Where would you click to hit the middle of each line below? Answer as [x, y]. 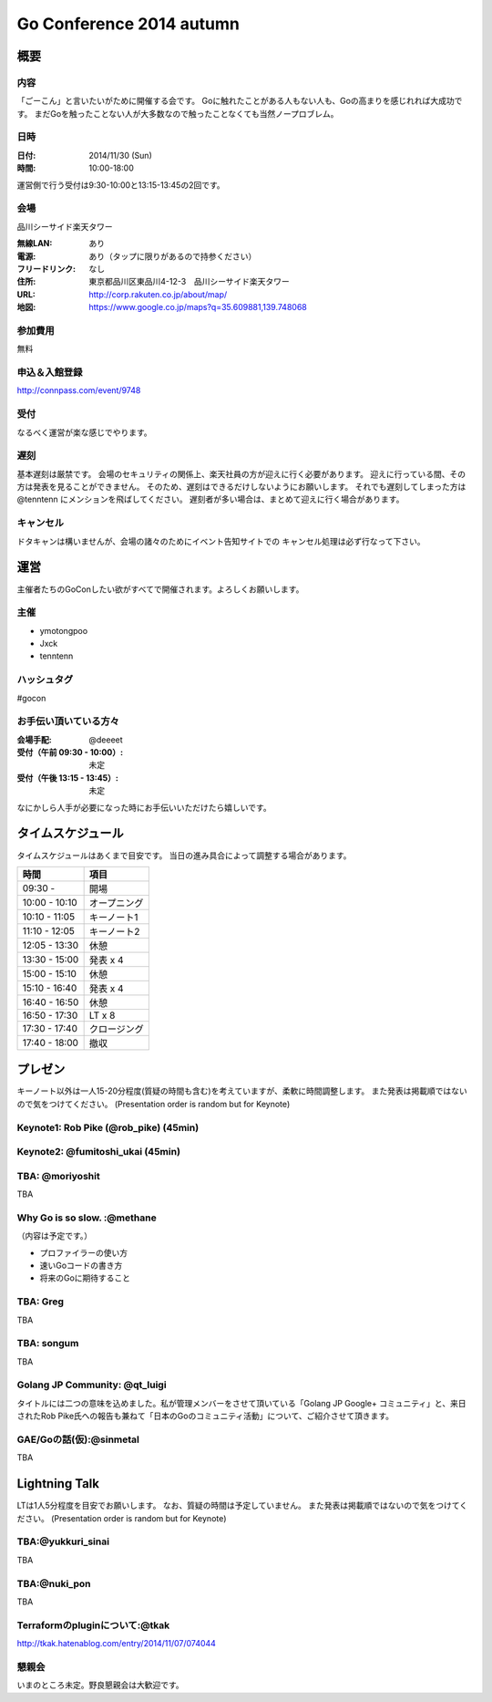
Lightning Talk [58, 1484]
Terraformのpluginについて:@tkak [93, 1625]
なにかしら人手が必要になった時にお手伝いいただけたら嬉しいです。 [144, 807]
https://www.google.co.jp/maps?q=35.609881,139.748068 [198, 307]
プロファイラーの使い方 [83, 1252]
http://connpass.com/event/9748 [79, 390]
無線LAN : [35, 244]
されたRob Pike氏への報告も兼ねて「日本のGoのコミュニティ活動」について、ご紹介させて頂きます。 [205, 1416]
